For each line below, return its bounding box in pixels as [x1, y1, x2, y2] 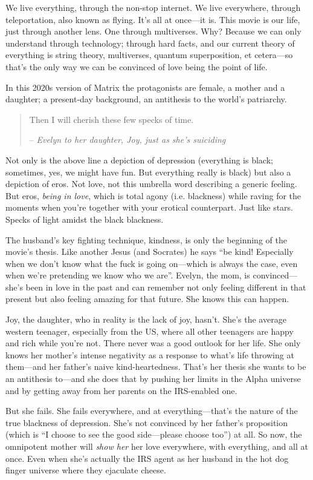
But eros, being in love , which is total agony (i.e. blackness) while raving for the [5, 189, 302, 202]
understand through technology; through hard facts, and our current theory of [5, 36, 295, 49]
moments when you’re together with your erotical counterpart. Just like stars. [5, 201, 293, 214]
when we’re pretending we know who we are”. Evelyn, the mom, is [5, 269, 250, 281]
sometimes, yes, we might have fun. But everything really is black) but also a [5, 165, 291, 178]
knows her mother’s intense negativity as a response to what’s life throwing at [5, 348, 294, 361]
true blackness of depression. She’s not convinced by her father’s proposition [5, 416, 288, 429]
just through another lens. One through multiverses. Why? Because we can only [5, 25, 302, 38]
